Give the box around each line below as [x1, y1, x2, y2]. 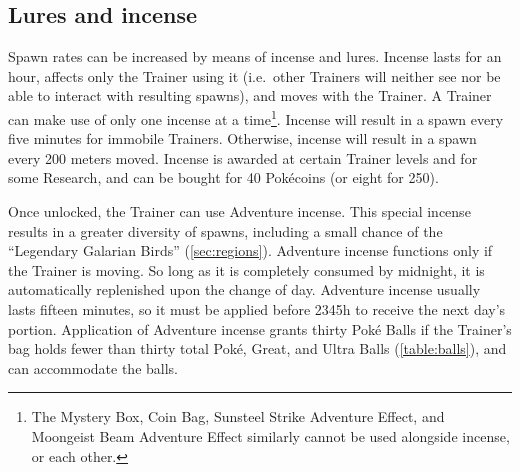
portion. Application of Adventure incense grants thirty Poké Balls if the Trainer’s [8, 318, 512, 339]
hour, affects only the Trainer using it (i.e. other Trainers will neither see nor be [8, 65, 501, 86]
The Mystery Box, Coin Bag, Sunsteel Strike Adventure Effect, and [31, 406, 445, 427]
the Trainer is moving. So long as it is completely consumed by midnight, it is [8, 259, 485, 280]
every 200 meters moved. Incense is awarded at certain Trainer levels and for [8, 147, 478, 168]
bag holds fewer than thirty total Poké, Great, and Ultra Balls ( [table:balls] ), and [8, 338, 507, 359]
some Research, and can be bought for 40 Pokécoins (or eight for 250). [8, 167, 439, 188]
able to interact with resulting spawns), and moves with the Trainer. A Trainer [8, 85, 492, 106]
